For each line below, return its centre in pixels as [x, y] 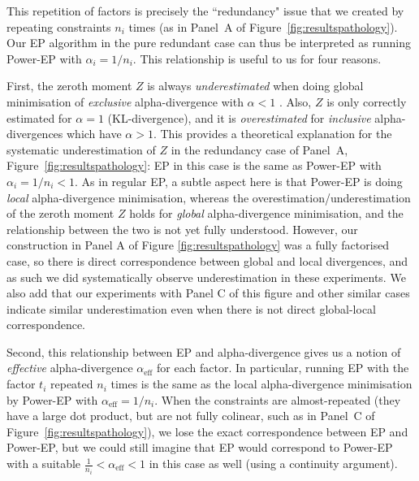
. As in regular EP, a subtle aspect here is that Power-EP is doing [239, 181]
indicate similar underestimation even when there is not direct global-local [191, 308]
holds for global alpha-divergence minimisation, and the [266, 213]
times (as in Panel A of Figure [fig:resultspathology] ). [263, 26]
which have [94, 134]
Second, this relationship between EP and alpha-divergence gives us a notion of [204, 351]
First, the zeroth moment [69, 86]
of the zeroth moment [60, 213]
